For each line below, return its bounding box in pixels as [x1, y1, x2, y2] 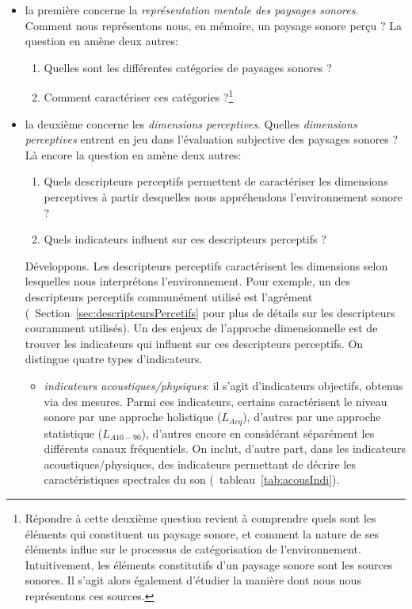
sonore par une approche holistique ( [44, 408, 222, 425]
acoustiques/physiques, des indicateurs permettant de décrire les [44, 455, 357, 472]
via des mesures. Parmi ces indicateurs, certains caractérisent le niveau [44, 393, 387, 409]
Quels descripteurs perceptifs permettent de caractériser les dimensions [44, 173, 388, 190]
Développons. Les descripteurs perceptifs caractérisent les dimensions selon [25, 257, 388, 274]
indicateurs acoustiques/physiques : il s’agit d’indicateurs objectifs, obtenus [44, 377, 403, 393]
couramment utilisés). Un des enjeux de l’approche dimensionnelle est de [25, 320, 378, 336]
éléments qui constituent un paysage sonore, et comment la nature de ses [25, 525, 379, 542]
